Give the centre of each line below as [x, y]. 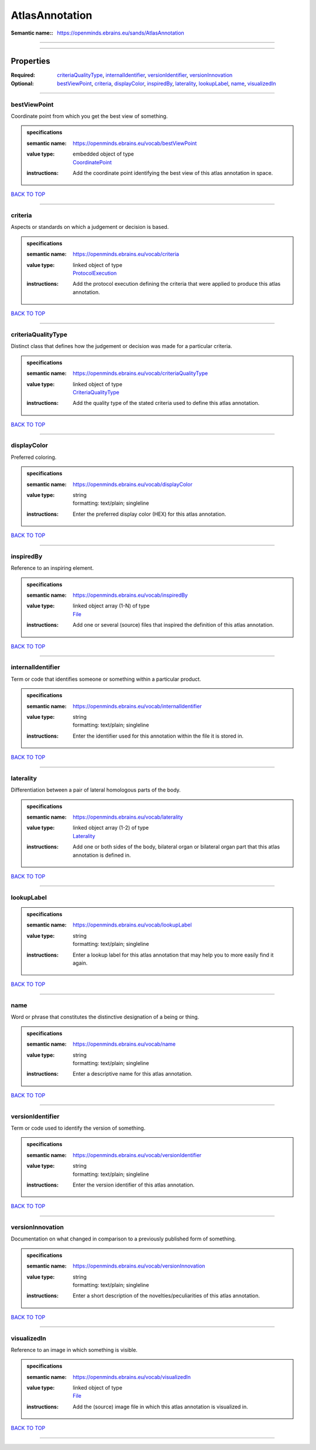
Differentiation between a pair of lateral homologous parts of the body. [96, 790]
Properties [30, 61]
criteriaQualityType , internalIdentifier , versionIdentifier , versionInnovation [145, 75]
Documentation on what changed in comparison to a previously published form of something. [123, 1239]
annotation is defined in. [102, 855]
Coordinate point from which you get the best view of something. [89, 116]
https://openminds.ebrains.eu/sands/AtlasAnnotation [121, 33]
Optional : [23, 83]
